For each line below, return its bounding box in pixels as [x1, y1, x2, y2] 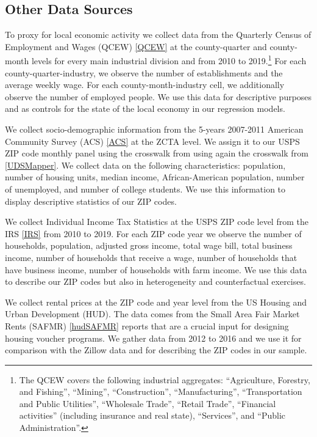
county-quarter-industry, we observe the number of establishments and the [5, 66, 283, 79]
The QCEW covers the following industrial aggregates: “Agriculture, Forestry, [19, 373, 310, 386]
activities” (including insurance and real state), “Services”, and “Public [19, 409, 285, 422]
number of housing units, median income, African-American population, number [5, 171, 305, 183]
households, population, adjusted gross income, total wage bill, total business [5, 239, 293, 252]
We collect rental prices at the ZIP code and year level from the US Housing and [5, 295, 307, 308]
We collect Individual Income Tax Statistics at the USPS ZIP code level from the [5, 215, 308, 228]
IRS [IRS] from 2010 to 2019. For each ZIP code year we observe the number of [5, 227, 302, 240]
